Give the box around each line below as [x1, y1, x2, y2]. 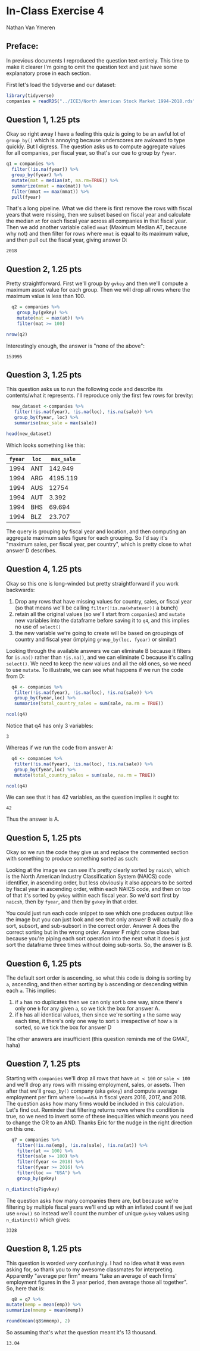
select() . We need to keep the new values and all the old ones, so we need [6, 659, 192, 667]
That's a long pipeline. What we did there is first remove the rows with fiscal [6, 205, 192, 212]
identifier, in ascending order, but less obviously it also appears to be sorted [6, 879, 192, 886]
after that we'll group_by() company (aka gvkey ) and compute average [6, 1087, 177, 1094]
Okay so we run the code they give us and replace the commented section [6, 849, 189, 856]
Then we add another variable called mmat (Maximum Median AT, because [6, 224, 187, 231]
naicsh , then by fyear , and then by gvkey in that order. [6, 898, 138, 905]
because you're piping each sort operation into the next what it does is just [6, 935, 190, 942]
